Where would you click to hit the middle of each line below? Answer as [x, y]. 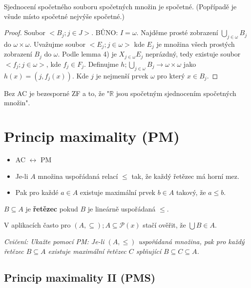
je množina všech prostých [196, 44]
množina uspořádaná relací [78, 176]
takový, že [191, 192]
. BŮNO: [105, 32]
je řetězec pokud [52, 208]
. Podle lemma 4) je [87, 54]
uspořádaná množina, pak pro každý [191, 241]
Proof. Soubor [25, 32]
